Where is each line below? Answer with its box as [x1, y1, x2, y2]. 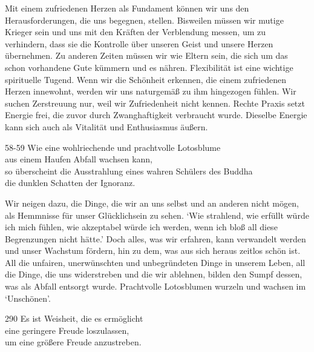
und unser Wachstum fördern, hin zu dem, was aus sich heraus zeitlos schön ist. [5, 244, 301, 257]
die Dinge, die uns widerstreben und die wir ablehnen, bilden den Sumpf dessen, [5, 268, 303, 281]
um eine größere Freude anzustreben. [5, 336, 142, 348]
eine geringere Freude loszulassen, [5, 324, 129, 336]
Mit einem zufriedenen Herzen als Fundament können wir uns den [5, 2, 249, 14]
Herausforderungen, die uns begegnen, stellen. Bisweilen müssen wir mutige [5, 13, 284, 26]
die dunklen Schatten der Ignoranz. [5, 176, 136, 189]
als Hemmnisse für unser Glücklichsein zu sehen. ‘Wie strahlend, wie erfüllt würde [5, 208, 309, 221]
